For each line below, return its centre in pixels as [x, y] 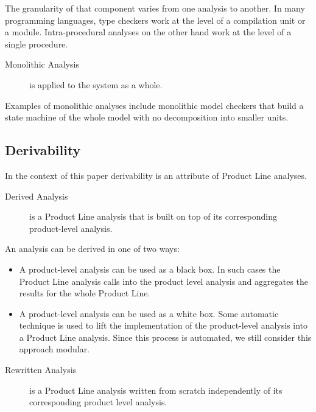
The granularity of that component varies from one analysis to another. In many [155, 8]
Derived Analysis [37, 196]
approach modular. [54, 349]
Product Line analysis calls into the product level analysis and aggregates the [164, 281]
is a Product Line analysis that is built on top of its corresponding [153, 216]
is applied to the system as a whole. [96, 84]
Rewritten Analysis [41, 370]
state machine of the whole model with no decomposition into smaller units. [147, 117]
